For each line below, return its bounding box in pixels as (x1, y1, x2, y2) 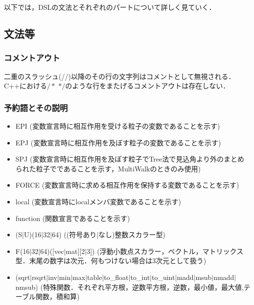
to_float (104, 272, 129, 282)
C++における (4, 81, 47, 91)
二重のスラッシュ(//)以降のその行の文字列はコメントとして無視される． (4, 71, 235, 81)
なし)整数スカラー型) (98, 229, 165, 240)
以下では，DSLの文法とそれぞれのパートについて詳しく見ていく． (4, 2, 216, 12)
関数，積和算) (35, 291, 80, 302)
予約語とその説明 (4, 101, 68, 113)
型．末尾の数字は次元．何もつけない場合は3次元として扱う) (15, 255, 207, 266)
